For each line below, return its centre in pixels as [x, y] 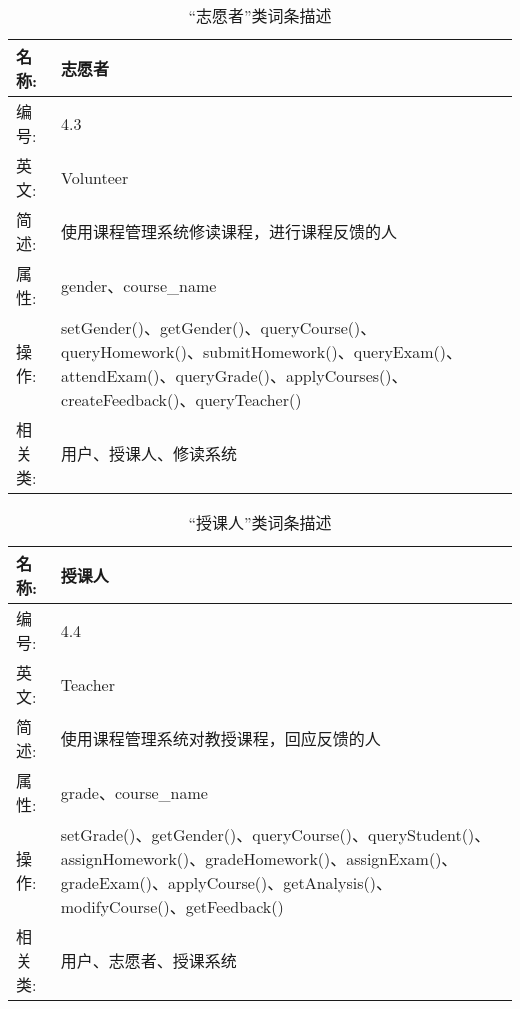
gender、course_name [139, 285]
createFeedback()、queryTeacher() [181, 399]
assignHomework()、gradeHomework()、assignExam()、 [259, 858]
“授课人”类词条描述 [260, 522]
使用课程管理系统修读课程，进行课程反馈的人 [229, 231]
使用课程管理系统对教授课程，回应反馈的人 [220, 738]
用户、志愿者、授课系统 [148, 960]
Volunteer [95, 177]
